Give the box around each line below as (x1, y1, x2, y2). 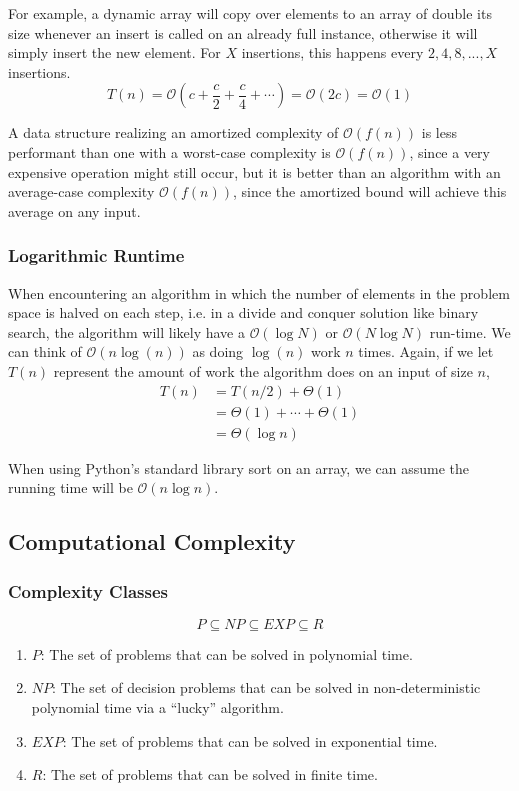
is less (421, 122, 457, 143)
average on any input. (8, 200, 141, 221)
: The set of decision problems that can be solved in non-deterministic (52, 677, 481, 698)
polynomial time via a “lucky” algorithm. (31, 697, 284, 717)
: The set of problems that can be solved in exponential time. (62, 730, 438, 751)
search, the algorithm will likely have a (8, 321, 245, 342)
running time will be (8, 477, 133, 498)
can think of (8, 341, 82, 362)
